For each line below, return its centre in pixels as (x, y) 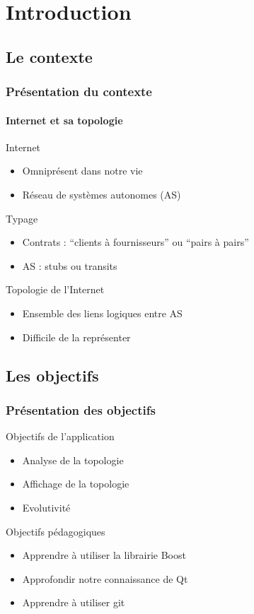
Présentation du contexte (79, 91)
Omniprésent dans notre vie (82, 171)
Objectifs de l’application (60, 436)
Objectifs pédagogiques (56, 531)
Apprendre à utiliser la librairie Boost (104, 555)
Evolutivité (46, 507)
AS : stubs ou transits (70, 265)
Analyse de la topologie (73, 460)
